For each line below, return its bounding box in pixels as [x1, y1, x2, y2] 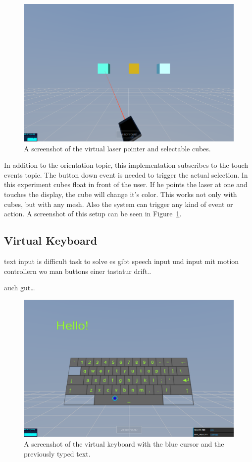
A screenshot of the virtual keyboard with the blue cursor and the [24, 438, 224, 449]
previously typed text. [24, 448, 91, 459]
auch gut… [4, 282, 35, 293]
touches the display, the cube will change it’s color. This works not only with [4, 189, 237, 199]
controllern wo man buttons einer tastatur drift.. [4, 265, 151, 276]
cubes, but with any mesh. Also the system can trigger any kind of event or [4, 198, 233, 209]
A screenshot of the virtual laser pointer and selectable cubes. [24, 143, 211, 153]
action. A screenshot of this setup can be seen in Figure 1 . [4, 208, 182, 219]
